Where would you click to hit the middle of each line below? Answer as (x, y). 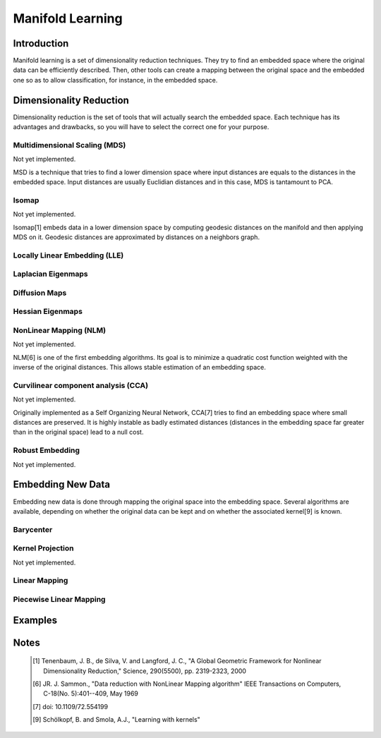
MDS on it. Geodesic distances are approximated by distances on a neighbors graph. (137, 237)
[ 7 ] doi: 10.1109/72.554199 (71, 706)
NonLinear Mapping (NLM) (59, 330)
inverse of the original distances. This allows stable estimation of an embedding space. (139, 368)
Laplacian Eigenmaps (50, 274)
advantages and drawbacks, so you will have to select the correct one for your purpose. (141, 127)
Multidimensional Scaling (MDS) (69, 145)
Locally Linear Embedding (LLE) (68, 255)
